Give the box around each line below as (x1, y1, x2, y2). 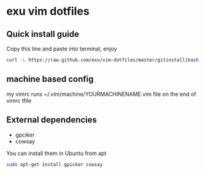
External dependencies (6, 115, 97, 125)
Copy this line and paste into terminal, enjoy (6, 45, 118, 52)
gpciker (15, 131, 35, 138)
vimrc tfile (6, 97, 32, 104)
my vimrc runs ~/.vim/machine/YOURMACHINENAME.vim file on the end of (6, 90, 196, 98)
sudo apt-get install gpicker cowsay (6, 161, 103, 167)
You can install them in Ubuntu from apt (6, 149, 107, 157)
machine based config (6, 74, 94, 84)
